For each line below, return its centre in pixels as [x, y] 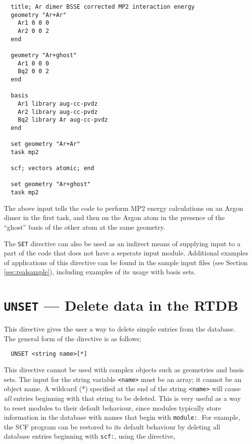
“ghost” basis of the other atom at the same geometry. [85, 227]
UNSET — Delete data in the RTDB [121, 305]
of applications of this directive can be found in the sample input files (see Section [126, 262]
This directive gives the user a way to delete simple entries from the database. [120, 329]
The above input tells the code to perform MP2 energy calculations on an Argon [124, 208]
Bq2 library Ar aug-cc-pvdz [63, 120]
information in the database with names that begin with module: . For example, [122, 417]
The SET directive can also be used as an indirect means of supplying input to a [122, 243]
